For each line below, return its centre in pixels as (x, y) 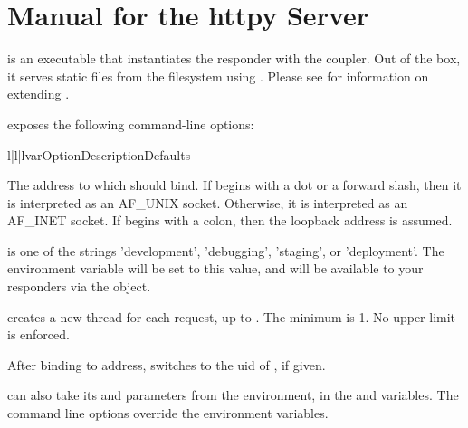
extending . (38, 94)
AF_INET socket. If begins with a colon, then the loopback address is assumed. (230, 220)
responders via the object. (79, 286)
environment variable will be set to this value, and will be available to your (215, 268)
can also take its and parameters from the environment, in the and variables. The (233, 395)
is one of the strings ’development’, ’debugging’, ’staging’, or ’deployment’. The (226, 250)
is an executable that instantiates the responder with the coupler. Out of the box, (234, 58)
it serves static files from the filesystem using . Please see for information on (218, 76)
